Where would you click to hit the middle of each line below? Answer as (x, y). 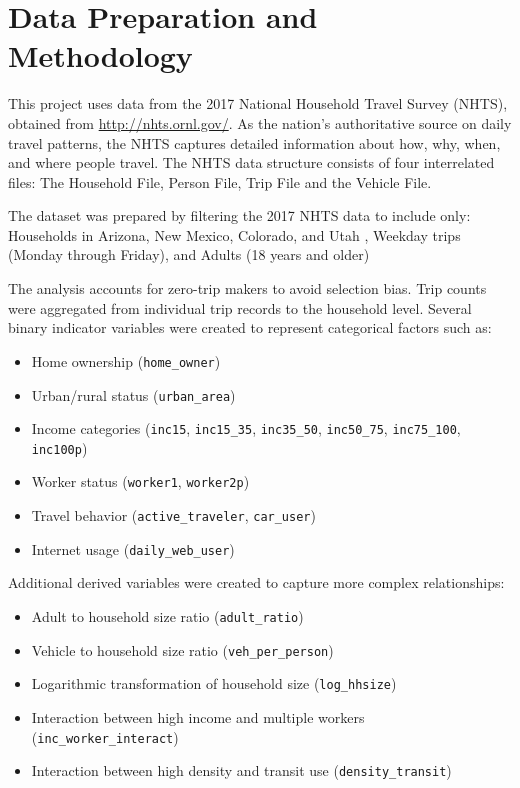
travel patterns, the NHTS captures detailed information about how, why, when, (254, 142)
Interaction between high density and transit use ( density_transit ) (241, 770)
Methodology (100, 55)
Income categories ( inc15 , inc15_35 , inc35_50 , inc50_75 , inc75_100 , (246, 428)
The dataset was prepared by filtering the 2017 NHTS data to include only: (239, 215)
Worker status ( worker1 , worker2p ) (140, 481)
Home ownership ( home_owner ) (126, 360)
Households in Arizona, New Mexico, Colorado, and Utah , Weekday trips (234, 234)
